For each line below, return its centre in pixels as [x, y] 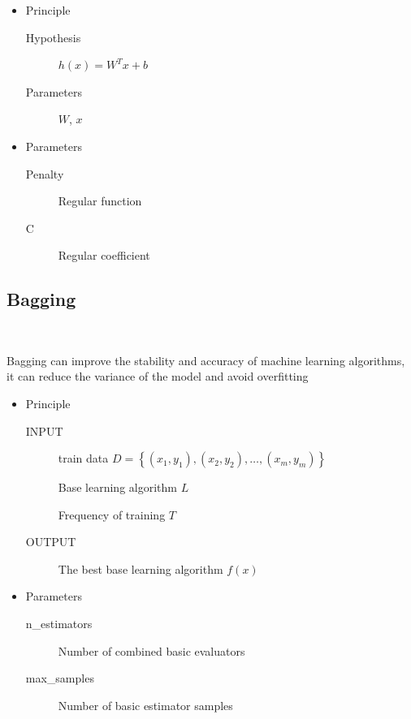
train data [83, 458]
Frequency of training [112, 514]
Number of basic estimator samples [145, 705]
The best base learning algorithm [141, 568]
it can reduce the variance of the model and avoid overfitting [158, 376]
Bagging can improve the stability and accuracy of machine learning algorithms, [206, 360]
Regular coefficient [104, 255]
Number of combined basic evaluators [151, 650]
